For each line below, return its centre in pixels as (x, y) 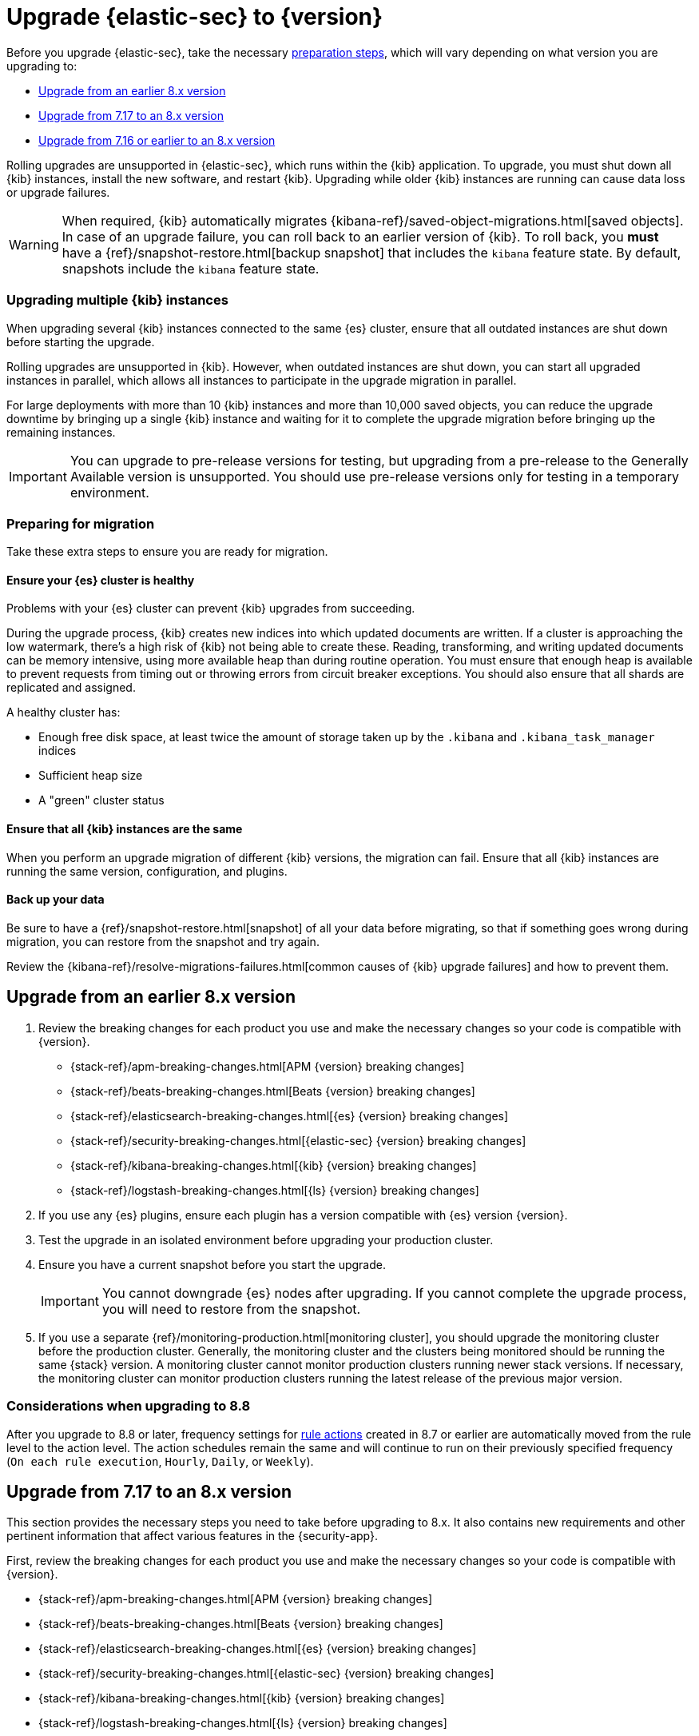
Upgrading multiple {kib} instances (117, 300)
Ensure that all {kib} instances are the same (125, 829)
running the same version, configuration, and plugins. (147, 871)
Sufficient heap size (91, 776)
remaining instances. (61, 432)
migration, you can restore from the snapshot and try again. (163, 941)
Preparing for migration (81, 523)
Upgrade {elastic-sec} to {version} (195, 17)
